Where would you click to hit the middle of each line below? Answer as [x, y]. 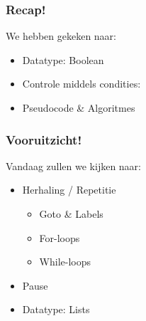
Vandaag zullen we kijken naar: [74, 165]
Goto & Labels [71, 214]
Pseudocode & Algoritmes [79, 107]
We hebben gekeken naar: [61, 36]
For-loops [60, 237]
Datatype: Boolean [63, 59]
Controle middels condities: [82, 84]
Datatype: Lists [56, 309]
